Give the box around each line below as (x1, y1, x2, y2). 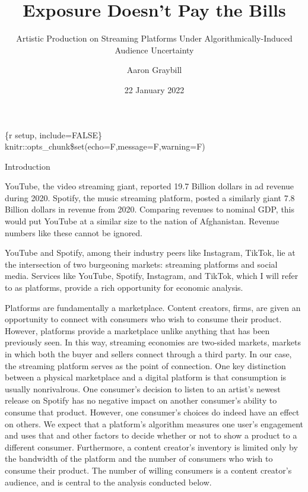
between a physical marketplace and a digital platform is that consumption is (5, 371, 287, 383)
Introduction (5, 160, 50, 172)
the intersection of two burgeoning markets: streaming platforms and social (5, 258, 278, 270)
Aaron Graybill (126, 64, 182, 76)
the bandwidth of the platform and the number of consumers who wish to (5, 452, 273, 465)
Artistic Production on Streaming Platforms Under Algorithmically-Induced (16, 32, 293, 45)
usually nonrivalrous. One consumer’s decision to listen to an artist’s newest (5, 382, 281, 395)
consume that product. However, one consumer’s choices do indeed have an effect (5, 405, 300, 418)
